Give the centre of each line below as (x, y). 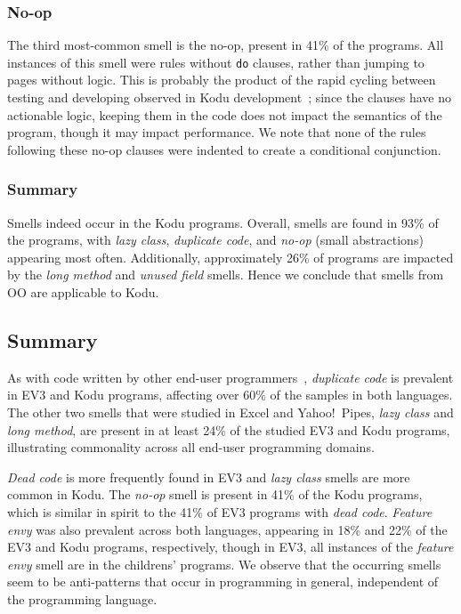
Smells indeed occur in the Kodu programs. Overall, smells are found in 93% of (223, 222)
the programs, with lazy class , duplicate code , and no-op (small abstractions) (215, 240)
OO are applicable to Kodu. (83, 292)
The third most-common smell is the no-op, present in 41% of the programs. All (226, 45)
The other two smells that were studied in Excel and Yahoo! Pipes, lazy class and (230, 412)
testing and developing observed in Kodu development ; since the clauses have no (229, 97)
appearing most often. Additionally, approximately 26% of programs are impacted (230, 257)
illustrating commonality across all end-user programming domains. (191, 447)
